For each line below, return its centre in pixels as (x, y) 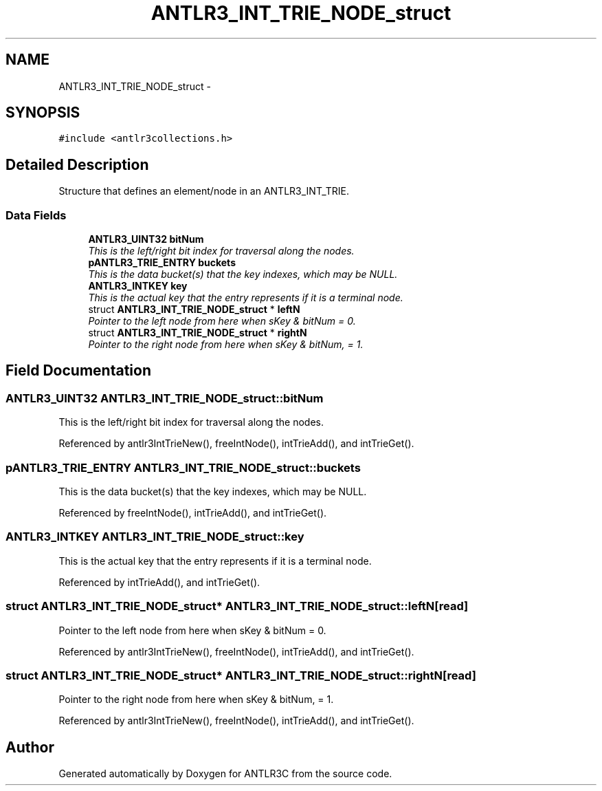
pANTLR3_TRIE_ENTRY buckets (162, 263)
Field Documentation (78, 371)
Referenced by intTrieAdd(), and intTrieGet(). (159, 582)
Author (30, 747)
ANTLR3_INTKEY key (138, 286)
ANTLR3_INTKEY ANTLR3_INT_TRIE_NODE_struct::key (155, 537)
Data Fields (36, 215)
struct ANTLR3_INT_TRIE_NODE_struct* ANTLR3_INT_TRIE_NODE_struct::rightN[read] (241, 675)
